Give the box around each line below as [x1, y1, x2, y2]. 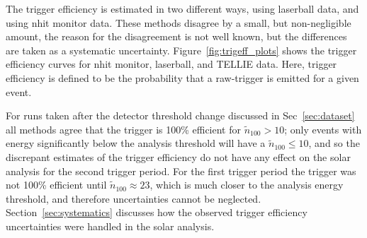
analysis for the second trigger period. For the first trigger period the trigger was [6, 163, 356, 178]
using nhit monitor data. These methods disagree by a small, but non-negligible [6, 15, 351, 30]
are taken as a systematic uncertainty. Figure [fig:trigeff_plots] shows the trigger [6, 42, 357, 57]
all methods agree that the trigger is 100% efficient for [6, 121, 241, 136]
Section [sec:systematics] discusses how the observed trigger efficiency [6, 205, 307, 220]
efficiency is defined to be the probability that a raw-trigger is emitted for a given [6, 70, 359, 85]
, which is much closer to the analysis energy [149, 177, 344, 192]
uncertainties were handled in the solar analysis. [6, 218, 215, 233]
